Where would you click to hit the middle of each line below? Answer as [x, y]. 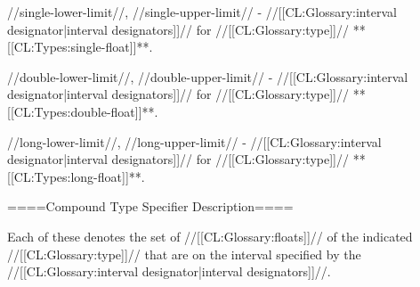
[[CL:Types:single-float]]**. [80, 47]
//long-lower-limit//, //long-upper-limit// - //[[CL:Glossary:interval [194, 141]
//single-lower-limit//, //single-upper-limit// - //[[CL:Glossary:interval [202, 12]
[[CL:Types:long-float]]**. [76, 176]
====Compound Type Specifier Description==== [150, 206]
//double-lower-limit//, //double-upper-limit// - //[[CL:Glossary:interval [208, 76]
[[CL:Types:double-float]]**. [83, 111]
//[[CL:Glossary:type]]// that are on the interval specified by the [184, 254]
